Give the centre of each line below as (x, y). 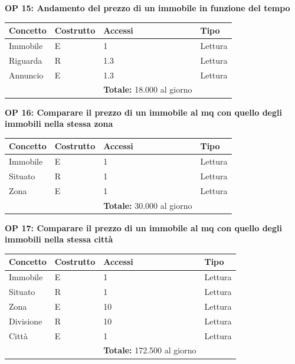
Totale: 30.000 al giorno (148, 205)
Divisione (26, 321)
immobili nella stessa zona (59, 124)
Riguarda (26, 60)
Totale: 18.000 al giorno (148, 89)
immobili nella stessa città (59, 239)
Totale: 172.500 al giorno (150, 350)
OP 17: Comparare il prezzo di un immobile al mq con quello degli (143, 227)
